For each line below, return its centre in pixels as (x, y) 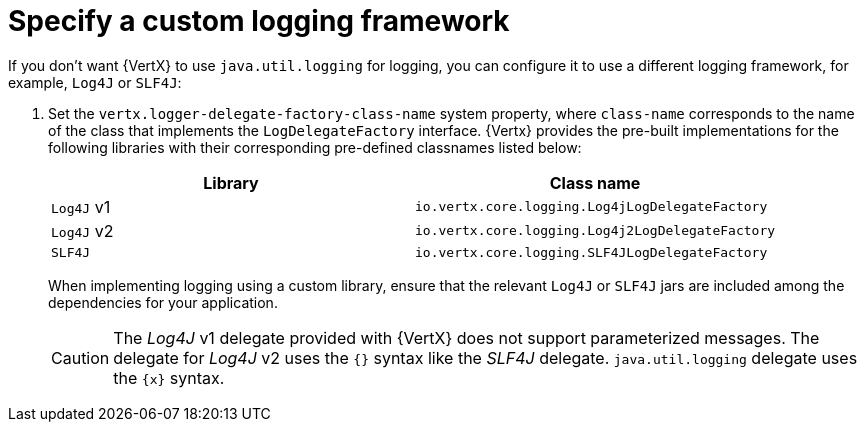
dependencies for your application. (163, 302)
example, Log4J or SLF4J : (95, 82)
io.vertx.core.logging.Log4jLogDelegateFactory (591, 207)
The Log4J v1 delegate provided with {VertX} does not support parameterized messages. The (466, 337)
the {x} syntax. (169, 377)
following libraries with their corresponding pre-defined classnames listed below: (315, 147)
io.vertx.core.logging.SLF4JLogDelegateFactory (591, 252)
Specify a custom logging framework (259, 21)
